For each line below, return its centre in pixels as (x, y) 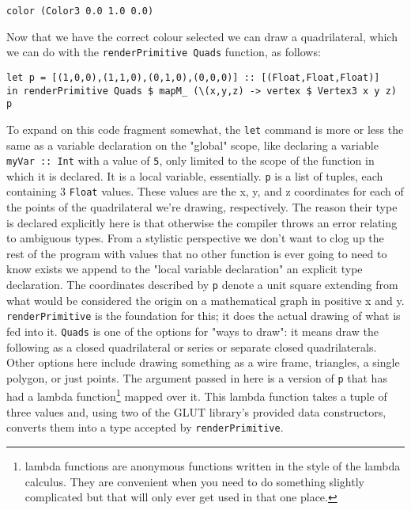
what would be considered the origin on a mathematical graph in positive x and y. (205, 300)
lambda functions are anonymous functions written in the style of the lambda (213, 465)
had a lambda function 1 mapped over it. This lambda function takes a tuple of (197, 395)
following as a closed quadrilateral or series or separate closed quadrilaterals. (192, 346)
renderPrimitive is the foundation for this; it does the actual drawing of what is (204, 316)
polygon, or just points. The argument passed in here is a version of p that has (197, 377)
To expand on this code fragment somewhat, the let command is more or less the (205, 129)
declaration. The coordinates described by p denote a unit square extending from (202, 285)
